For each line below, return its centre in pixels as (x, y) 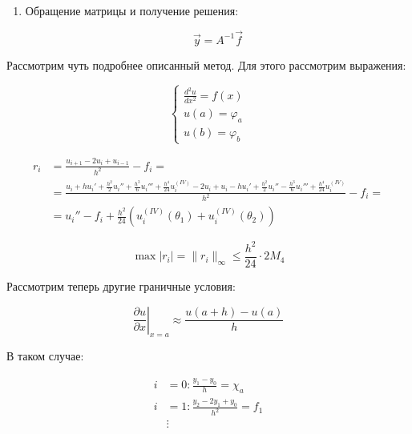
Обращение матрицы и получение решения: (132, 10)
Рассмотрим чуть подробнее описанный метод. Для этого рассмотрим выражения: (206, 64)
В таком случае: (45, 356)
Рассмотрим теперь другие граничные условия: (121, 286)
